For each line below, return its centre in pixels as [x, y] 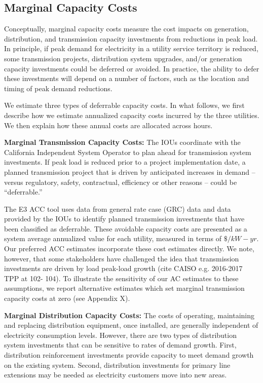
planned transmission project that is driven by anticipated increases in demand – [130, 171]
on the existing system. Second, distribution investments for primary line [117, 365]
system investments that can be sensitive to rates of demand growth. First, [120, 345]
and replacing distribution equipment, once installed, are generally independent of [131, 325]
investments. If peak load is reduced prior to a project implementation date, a [125, 162]
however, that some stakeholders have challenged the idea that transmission [122, 258]
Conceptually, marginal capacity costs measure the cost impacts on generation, [126, 29]
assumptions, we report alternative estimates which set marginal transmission [124, 288]
